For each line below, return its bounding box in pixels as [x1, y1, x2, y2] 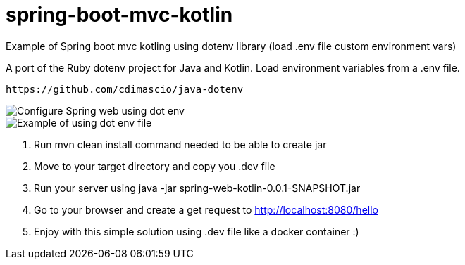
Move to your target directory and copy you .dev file [34, 160, 275, 172]
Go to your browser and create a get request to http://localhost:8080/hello [34, 203, 378, 216]
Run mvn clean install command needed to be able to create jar [34, 138, 327, 150]
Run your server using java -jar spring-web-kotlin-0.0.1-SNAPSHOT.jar [34, 181, 361, 194]
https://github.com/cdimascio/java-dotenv [6, 83, 244, 95]
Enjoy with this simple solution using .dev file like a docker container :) [34, 225, 359, 238]
